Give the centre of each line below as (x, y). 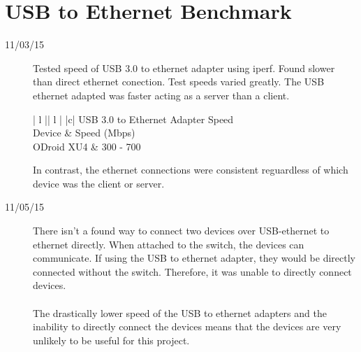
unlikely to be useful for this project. (111, 340)
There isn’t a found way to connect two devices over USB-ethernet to (181, 231)
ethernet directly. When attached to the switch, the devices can (169, 244)
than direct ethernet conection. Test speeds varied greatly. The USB (179, 82)
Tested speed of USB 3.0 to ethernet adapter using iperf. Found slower (184, 68)
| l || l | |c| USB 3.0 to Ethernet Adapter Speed (133, 119)
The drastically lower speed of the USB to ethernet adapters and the (180, 312)
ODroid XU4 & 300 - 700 (87, 146)
